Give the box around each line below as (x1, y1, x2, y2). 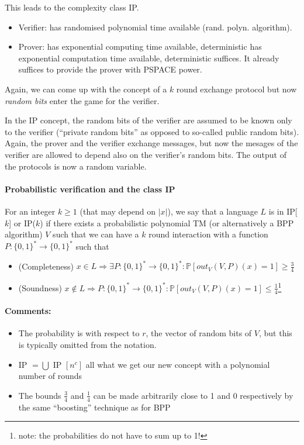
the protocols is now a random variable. (5, 160, 147, 172)
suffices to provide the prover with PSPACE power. (18, 63, 202, 75)
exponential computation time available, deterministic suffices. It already (18, 51, 279, 64)
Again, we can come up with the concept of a (5, 82, 167, 95)
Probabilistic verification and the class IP (5, 182, 175, 195)
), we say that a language (167, 205, 258, 217)
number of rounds (18, 370, 82, 382)
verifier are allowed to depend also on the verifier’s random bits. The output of (5, 148, 286, 160)
